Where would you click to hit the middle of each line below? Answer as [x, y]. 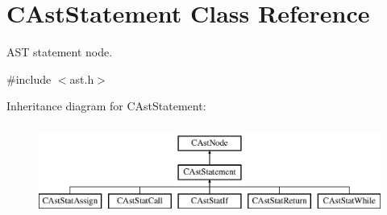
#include [29, 79]
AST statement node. [60, 52]
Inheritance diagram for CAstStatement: [106, 106]
